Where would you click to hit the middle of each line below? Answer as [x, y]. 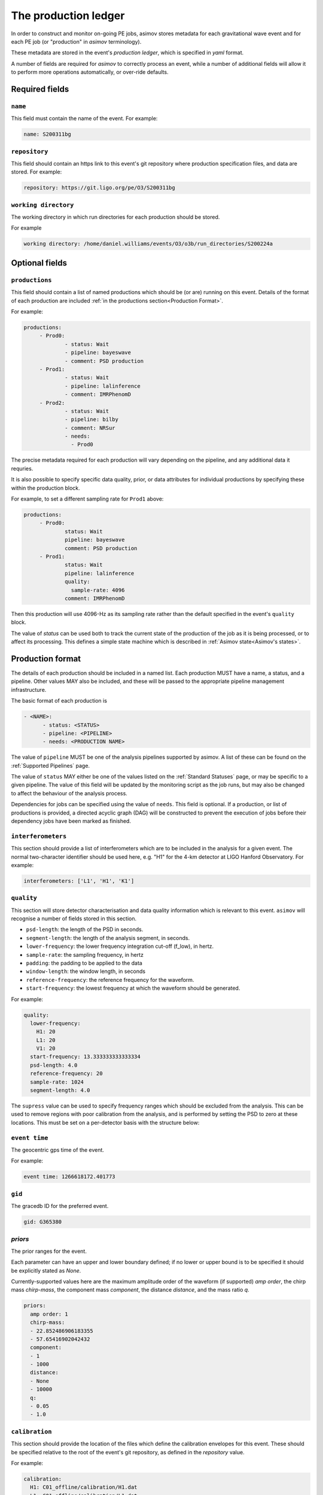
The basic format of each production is [59, 701]
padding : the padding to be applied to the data [84, 963]
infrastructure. [29, 689]
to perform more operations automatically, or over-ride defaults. [90, 72]
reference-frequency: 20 [66, 1074]
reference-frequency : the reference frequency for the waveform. [110, 980]
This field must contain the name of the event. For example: [84, 118]
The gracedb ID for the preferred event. [60, 1206]
